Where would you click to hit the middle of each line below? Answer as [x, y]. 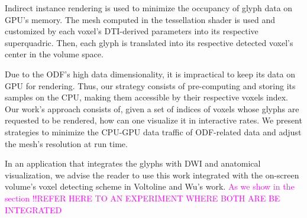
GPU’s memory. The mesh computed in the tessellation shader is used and [140, 19]
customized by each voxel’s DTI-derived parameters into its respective [132, 31]
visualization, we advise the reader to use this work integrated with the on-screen [152, 175]
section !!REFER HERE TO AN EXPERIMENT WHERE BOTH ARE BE [143, 198]
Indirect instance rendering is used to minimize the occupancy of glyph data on [149, 8]
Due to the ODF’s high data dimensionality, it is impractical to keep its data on [150, 74]
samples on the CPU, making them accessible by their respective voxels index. [147, 97]
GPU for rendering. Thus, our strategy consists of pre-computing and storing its [150, 85]
